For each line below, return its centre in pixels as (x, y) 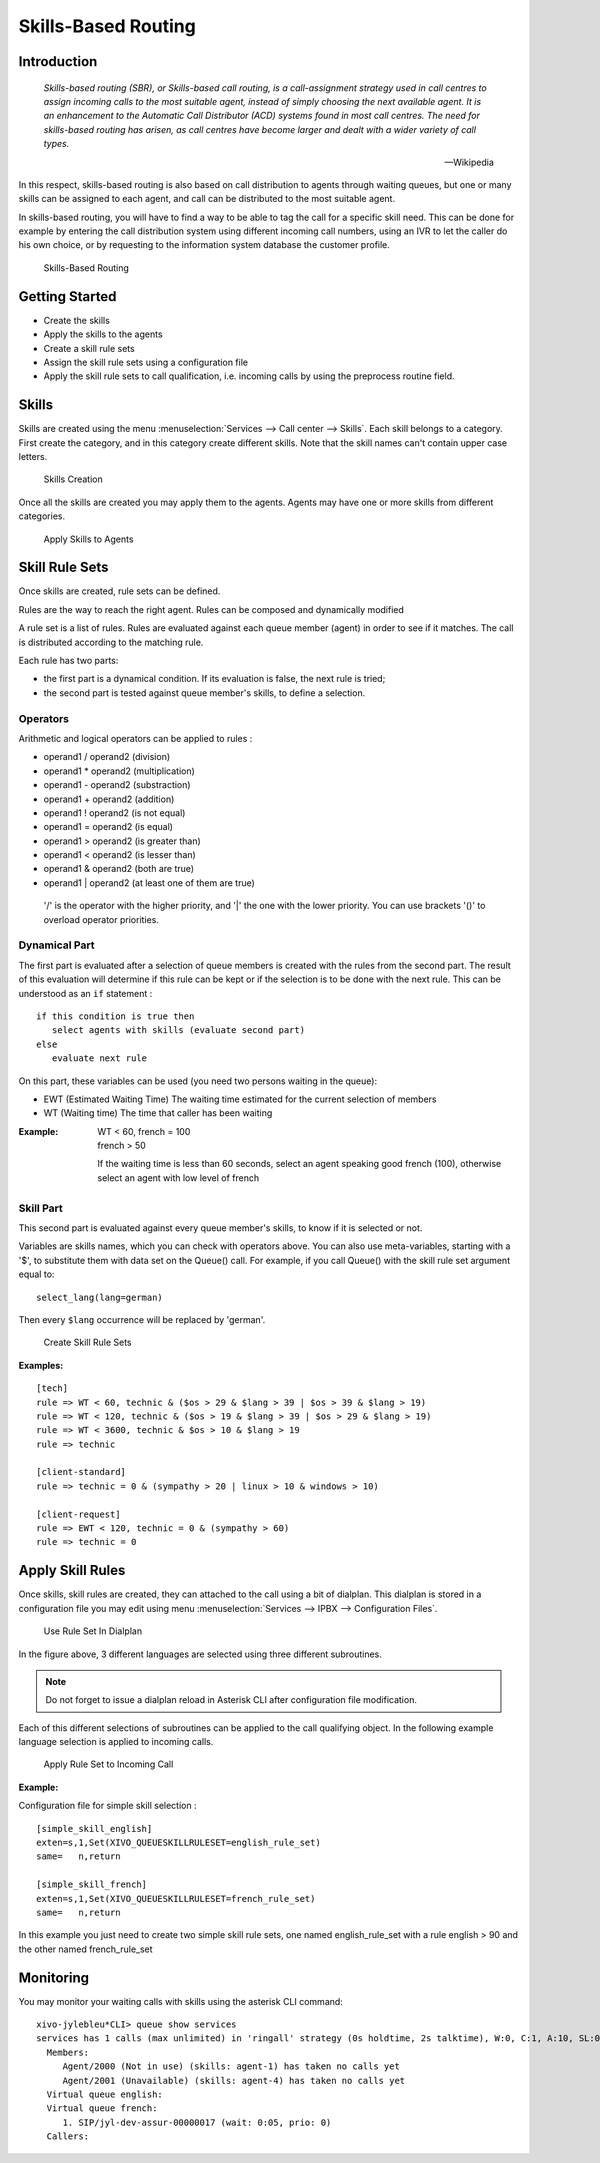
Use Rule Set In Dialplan (93, 1631)
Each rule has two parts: (68, 661)
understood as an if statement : (85, 993)
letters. (33, 457)
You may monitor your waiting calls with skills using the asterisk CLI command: (181, 2001)
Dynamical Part (56, 945)
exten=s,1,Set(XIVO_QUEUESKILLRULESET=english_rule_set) (179, 1843)
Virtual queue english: (105, 2094)
